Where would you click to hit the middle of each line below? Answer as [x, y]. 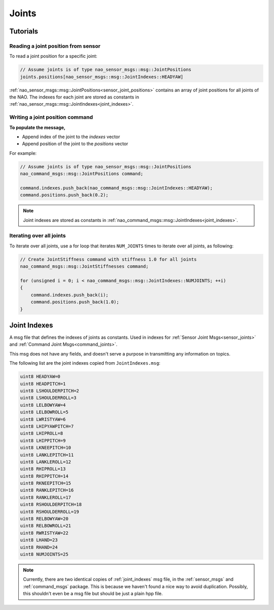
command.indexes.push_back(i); [70, 295]
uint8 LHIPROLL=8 [42, 434]
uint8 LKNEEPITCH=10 [45, 448]
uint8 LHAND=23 [39, 540]
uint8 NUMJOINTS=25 [44, 554]
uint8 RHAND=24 [39, 547]
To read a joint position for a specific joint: [53, 56]
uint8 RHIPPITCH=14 [44, 476]
